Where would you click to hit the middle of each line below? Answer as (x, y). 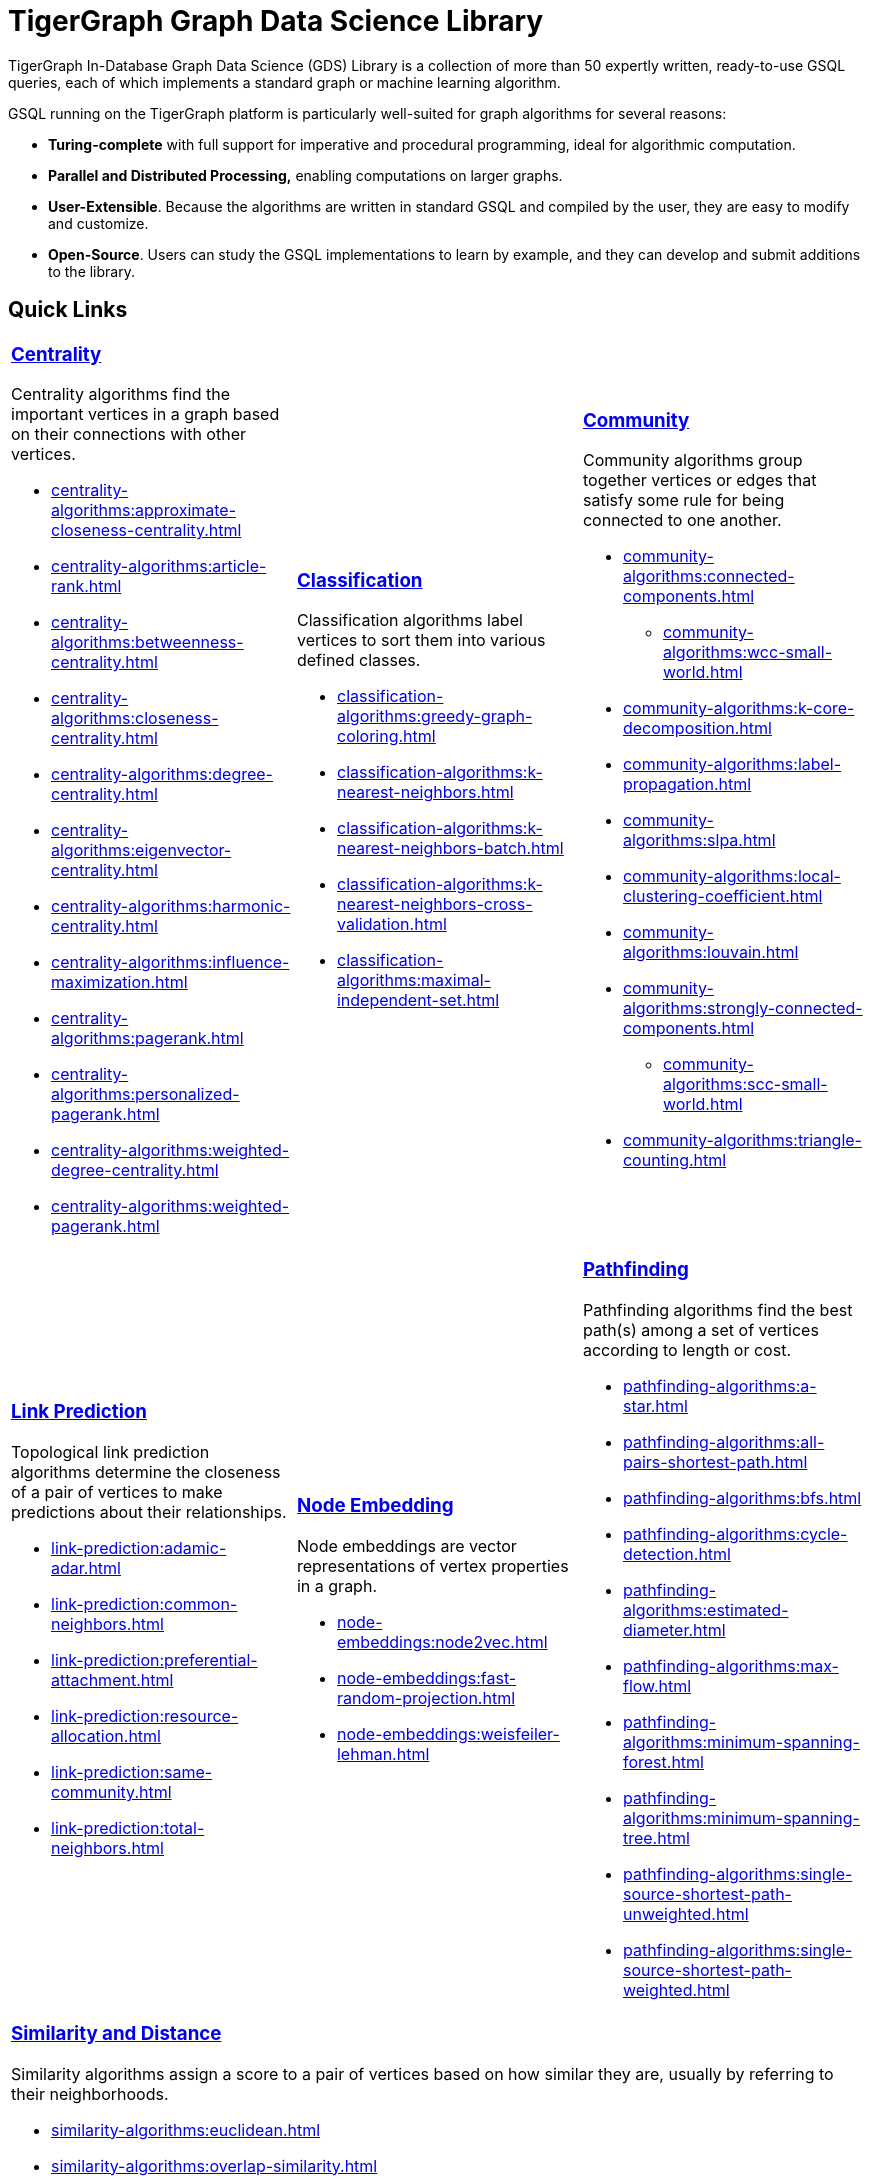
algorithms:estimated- (705, 1610)
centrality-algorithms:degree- (162, 774)
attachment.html (112, 1680)
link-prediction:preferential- (154, 1660)
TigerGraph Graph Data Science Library (276, 21)
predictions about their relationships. (149, 1512)
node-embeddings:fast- (426, 1678)
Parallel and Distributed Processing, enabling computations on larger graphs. (305, 175)
